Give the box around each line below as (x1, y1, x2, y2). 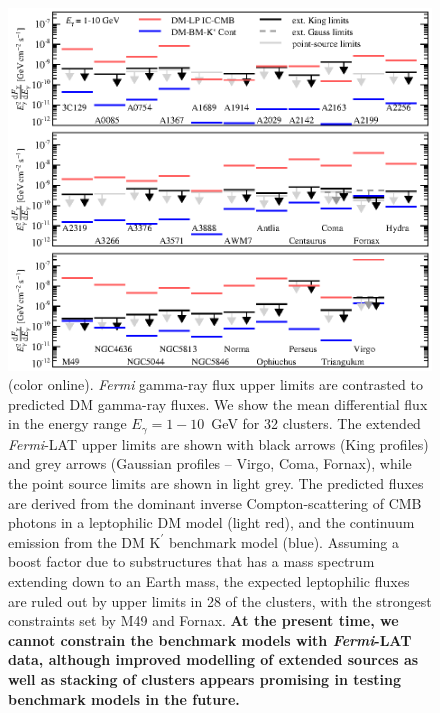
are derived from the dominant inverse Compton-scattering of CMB (8, 492, 422, 513)
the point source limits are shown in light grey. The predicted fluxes (8, 473, 424, 494)
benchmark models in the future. (8, 688, 240, 709)
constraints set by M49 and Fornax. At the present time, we (8, 610, 399, 631)
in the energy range (8, 413, 127, 434)
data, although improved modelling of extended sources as (8, 649, 419, 670)
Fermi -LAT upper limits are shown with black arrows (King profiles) (8, 433, 429, 454)
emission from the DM (8, 531, 145, 552)
